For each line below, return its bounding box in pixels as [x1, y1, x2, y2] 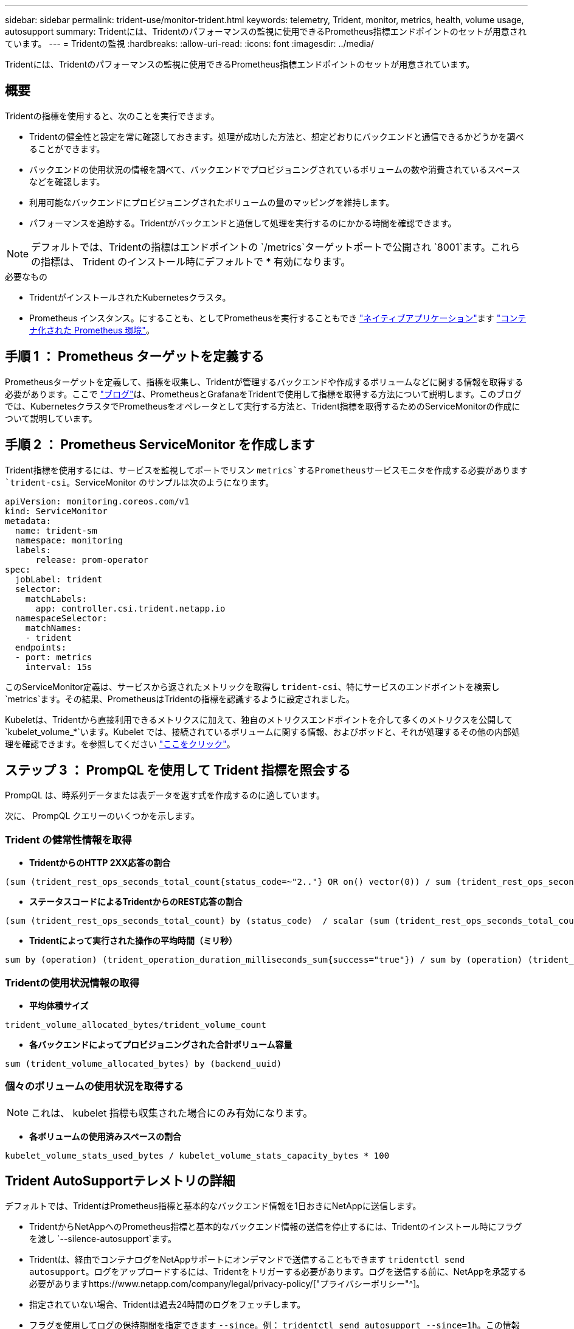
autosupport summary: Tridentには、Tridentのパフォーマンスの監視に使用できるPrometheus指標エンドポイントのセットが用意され [5, 26, 527, 37]
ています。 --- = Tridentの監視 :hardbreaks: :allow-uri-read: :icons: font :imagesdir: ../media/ [5, 38, 374, 49]
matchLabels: [25, 593, 87, 604]
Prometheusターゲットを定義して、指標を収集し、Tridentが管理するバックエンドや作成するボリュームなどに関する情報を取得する [5, 376, 524, 387]
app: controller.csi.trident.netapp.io [35, 603, 226, 613]
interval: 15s [25, 661, 92, 672]
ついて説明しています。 [5, 413, 97, 424]
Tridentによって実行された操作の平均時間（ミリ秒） [29, 935, 237, 946]
